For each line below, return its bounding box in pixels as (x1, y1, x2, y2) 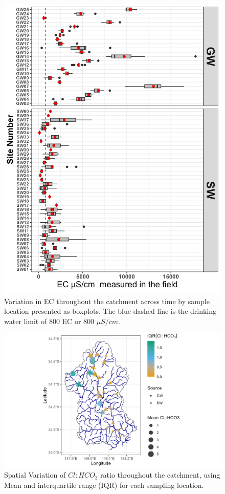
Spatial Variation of (4, 469, 66, 480)
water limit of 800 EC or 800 (4, 315, 95, 326)
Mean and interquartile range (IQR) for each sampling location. (4, 479, 204, 490)
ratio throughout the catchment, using (100, 469, 220, 480)
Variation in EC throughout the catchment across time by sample (4, 295, 210, 306)
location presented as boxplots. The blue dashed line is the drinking (4, 306, 217, 316)
